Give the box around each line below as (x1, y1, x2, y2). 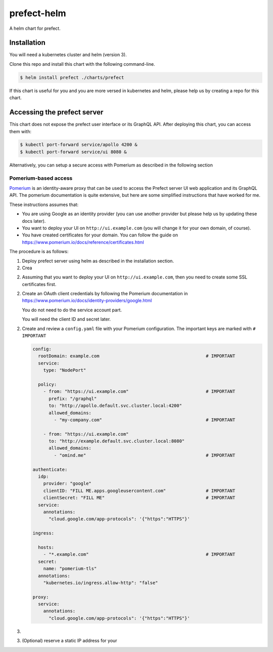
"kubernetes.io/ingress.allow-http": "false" (43, 580, 158, 586)
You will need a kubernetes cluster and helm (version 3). (9, 52, 127, 58)
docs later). (22, 218, 46, 224)
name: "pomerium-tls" (43, 566, 97, 572)
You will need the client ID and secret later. (22, 316, 111, 322)
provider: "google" (43, 481, 92, 486)
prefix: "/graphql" (49, 395, 97, 401)
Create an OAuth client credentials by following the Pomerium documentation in (22, 291, 188, 297)
